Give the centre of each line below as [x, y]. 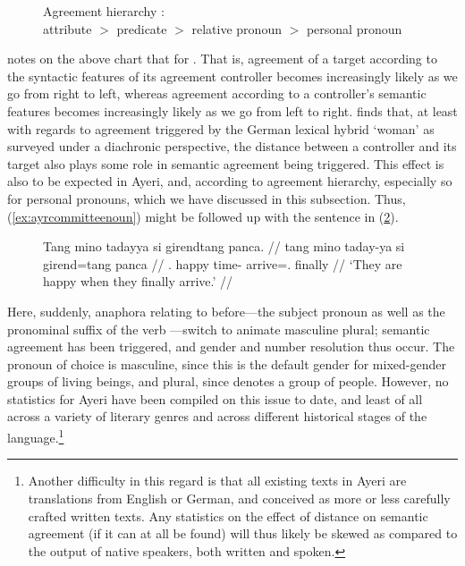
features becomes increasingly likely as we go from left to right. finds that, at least [232, 110]
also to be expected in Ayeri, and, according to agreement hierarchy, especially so [230, 181]
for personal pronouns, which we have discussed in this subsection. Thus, [207, 198]
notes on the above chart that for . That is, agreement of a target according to [222, 59]
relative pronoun [237, 28]
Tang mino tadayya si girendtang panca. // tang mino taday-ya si [224, 246]
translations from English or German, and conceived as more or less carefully [239, 498]
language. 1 [36, 436]
